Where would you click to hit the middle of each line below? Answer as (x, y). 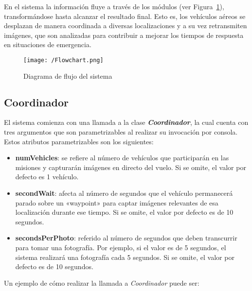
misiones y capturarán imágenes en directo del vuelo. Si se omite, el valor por (131, 167)
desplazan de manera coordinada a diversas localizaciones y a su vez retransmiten (126, 26)
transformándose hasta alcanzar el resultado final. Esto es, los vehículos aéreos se (125, 16)
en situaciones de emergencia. (48, 44)
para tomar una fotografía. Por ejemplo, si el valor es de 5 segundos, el (121, 247)
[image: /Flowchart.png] (63, 60)
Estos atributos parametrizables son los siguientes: (79, 141)
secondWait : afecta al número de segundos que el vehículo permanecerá (124, 193)
